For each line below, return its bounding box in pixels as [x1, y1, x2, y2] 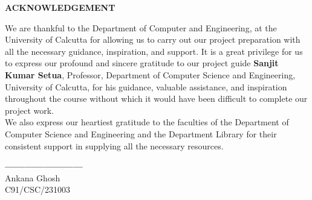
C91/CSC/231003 [5, 183, 71, 196]
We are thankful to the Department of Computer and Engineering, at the [5, 21, 277, 34]
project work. [5, 104, 54, 116]
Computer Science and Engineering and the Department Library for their [5, 127, 277, 140]
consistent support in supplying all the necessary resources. [5, 139, 224, 152]
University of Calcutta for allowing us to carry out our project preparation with [5, 33, 301, 46]
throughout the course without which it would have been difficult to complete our [5, 92, 308, 105]
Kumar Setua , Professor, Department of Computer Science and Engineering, [5, 68, 296, 81]
